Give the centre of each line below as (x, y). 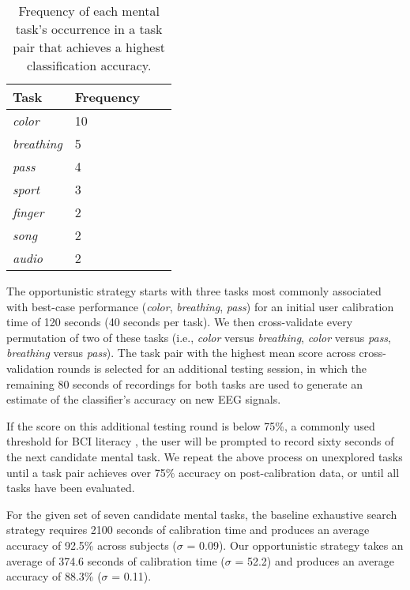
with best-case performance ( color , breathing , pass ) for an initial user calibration (200, 306)
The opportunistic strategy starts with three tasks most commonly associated (194, 291)
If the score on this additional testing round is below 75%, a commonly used (191, 425)
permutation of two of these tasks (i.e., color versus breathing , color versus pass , (199, 337)
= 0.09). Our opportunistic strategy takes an (295, 545)
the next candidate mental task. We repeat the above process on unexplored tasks (205, 456)
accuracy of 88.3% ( (54, 576)
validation (30, 368)
